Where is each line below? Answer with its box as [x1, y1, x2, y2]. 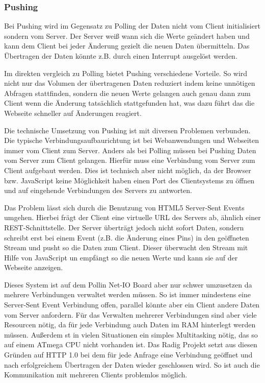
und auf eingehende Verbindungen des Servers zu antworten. [4, 185, 193, 196]
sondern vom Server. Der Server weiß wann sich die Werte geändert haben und [4, 30, 250, 41]
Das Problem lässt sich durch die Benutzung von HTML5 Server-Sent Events [4, 202, 245, 212]
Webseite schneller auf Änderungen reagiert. [4, 107, 142, 118]
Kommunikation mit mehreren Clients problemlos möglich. [4, 369, 188, 380]
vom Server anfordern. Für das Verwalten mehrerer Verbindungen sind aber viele [4, 309, 257, 320]
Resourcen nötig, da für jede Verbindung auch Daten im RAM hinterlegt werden [4, 319, 256, 330]
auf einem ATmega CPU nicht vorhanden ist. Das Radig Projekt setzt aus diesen [4, 339, 257, 350]
